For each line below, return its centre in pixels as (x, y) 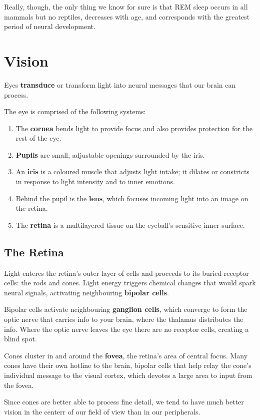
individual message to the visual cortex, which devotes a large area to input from (128, 375)
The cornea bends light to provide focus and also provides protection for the (134, 128)
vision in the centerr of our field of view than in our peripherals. (102, 411)
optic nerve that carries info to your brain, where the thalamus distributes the (124, 319)
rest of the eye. (38, 138)
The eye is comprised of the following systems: (75, 111)
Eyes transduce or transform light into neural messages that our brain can (120, 84)
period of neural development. (50, 26)
